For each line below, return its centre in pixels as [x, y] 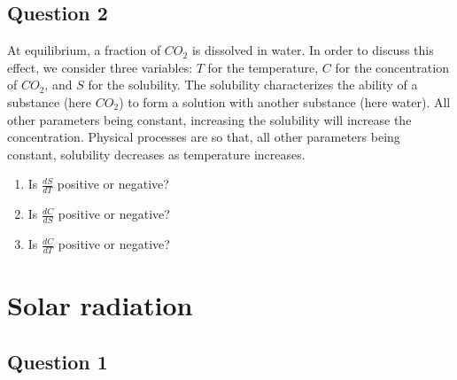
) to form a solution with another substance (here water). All [285, 101]
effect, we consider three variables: [100, 67]
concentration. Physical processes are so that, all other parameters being [204, 137]
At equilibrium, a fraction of [84, 50]
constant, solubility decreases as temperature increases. [156, 154]
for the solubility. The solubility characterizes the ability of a [253, 85]
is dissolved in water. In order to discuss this [313, 50]
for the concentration [392, 67]
